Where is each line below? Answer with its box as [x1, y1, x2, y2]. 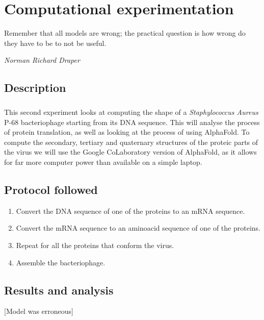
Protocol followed [4, 182, 98, 198]
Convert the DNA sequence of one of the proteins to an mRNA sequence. [16, 205, 245, 216]
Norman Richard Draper [4, 55, 80, 65]
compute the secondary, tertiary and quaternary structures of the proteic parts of [4, 136, 258, 147]
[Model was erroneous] [4, 306, 73, 316]
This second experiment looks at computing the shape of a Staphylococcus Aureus [4, 107, 258, 117]
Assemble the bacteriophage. [16, 257, 105, 267]
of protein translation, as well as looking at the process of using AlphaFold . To [4, 127, 250, 137]
